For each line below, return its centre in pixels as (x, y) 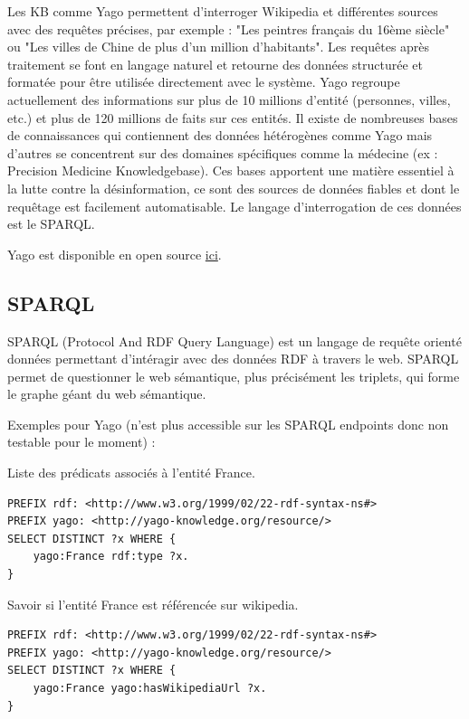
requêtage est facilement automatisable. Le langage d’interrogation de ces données (234, 206)
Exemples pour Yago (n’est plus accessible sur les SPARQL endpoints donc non (228, 424)
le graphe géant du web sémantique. (107, 394)
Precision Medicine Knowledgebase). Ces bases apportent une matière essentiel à (231, 170)
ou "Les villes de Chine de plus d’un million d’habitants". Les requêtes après (219, 47)
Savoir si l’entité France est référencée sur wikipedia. (153, 604)
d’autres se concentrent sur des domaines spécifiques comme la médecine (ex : (223, 152)
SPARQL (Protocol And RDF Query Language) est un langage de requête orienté (234, 341)
